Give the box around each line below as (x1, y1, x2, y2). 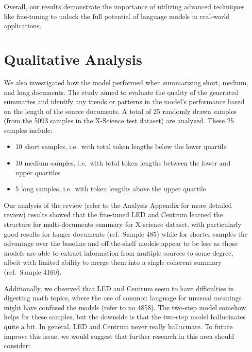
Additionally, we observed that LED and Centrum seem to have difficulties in (4, 283, 234, 293)
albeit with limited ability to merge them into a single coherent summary (4, 257, 222, 267)
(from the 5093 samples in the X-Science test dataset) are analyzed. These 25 (4, 115, 234, 126)
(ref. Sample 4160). (4, 267, 62, 277)
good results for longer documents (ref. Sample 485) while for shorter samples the (4, 228, 248, 239)
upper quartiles (15, 167, 61, 177)
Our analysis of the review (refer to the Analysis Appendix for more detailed (4, 200, 232, 210)
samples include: (4, 125, 52, 135)
